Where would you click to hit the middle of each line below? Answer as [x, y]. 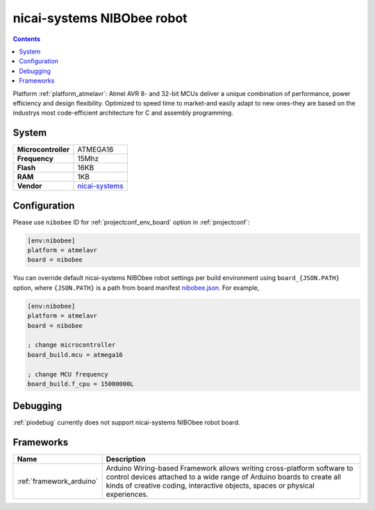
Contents [27, 39]
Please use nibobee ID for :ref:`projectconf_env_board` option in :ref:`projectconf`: [131, 222]
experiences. [127, 495]
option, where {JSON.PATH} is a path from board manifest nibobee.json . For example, [136, 288]
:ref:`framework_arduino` [58, 482]
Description [126, 459]
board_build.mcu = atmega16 [75, 355]
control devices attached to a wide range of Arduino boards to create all [224, 477]
